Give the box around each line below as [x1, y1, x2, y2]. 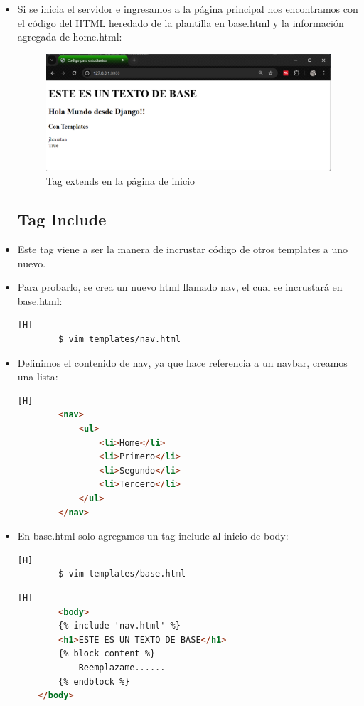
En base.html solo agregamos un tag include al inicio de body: [17, 528, 289, 543]
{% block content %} [58, 648, 156, 659]
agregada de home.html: [17, 29, 122, 44]
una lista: [17, 369, 58, 384]
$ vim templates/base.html [58, 569, 186, 579]
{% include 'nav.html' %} [58, 621, 181, 631]
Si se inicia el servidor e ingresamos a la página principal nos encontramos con [17, 1, 358, 16]
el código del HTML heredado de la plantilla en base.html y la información [17, 15, 344, 30]
